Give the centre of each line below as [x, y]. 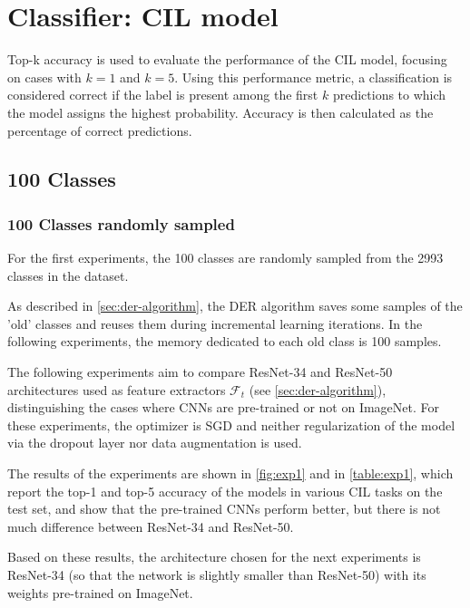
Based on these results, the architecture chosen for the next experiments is [214, 557]
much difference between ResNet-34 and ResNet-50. [151, 526]
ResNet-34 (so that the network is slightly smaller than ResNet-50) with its [217, 574]
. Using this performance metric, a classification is [313, 77]
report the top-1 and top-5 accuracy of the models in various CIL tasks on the [225, 491]
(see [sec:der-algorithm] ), [318, 389]
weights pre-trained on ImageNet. [100, 592]
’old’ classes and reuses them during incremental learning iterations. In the [215, 323]
